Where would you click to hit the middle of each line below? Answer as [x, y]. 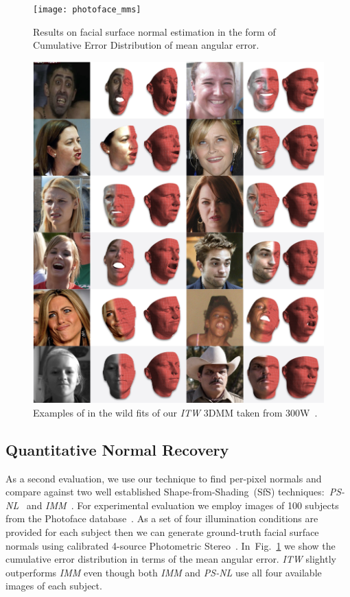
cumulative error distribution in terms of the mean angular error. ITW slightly [171, 559]
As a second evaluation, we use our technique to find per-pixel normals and [164, 478]
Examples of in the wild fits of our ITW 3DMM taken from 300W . [175, 412]
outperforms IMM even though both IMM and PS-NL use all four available [164, 572]
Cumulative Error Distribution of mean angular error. [146, 45]
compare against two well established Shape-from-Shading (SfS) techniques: [165, 492]
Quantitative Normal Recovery [117, 449]
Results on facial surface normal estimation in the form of [154, 31]
